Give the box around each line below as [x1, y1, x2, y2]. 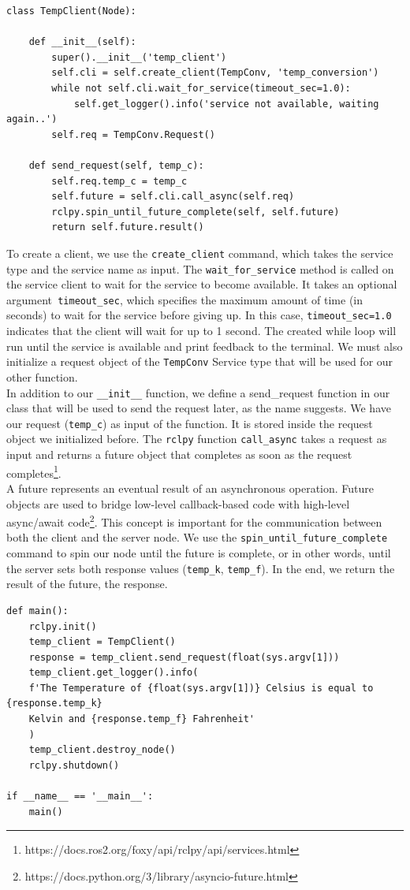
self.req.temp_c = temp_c [51, 175, 188, 187]
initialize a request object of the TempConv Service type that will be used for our [6, 353, 393, 370]
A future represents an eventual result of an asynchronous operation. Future [6, 479, 375, 496]
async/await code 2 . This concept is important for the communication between [6, 512, 382, 530]
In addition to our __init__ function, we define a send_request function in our [6, 384, 390, 400]
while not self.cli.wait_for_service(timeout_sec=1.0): [51, 82, 351, 94]
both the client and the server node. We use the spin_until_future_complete [6, 529, 388, 546]
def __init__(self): [28, 36, 136, 48]
